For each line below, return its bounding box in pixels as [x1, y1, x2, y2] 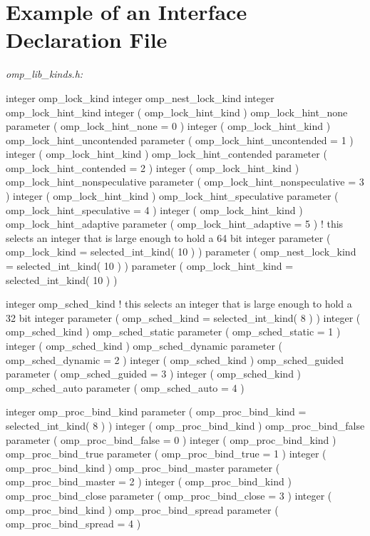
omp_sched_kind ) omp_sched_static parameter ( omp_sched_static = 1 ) [6, 324, 341, 339]
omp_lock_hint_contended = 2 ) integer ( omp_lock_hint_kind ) [6, 160, 299, 175]
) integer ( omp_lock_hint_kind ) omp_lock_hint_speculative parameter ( [6, 188, 339, 203]
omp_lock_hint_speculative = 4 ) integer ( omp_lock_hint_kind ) [6, 202, 303, 217]
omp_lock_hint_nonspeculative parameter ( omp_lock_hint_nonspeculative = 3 [6, 174, 364, 189]
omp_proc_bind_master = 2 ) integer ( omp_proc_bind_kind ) [6, 474, 292, 489]
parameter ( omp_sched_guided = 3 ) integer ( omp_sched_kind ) [6, 366, 302, 381]
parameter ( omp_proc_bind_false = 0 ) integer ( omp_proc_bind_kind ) [6, 432, 336, 447]
